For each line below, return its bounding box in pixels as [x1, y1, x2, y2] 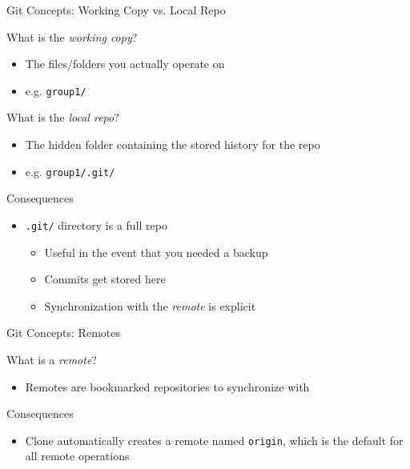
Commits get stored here [44, 271, 166, 287]
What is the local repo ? [6, 109, 119, 126]
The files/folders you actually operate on [25, 55, 225, 72]
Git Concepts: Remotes [6, 324, 120, 341]
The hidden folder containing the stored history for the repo [25, 136, 320, 153]
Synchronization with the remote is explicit [44, 297, 256, 314]
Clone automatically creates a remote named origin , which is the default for [25, 431, 404, 448]
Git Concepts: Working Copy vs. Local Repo [6, 2, 226, 18]
